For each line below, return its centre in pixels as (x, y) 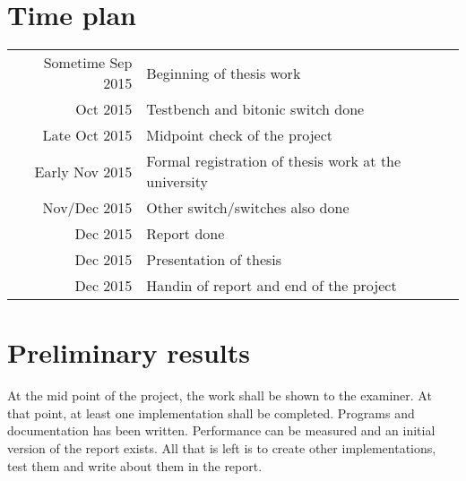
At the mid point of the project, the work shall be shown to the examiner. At (220, 395)
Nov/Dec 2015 (87, 208)
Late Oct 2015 (87, 135)
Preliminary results (129, 352)
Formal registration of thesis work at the (274, 161)
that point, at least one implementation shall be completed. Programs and (211, 412)
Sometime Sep (88, 63)
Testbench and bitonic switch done (255, 109)
